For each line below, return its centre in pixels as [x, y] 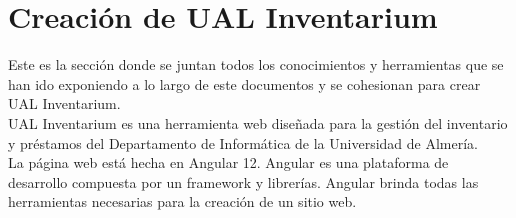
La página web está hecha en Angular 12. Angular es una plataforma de [228, 162]
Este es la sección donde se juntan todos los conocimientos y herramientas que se [256, 64]
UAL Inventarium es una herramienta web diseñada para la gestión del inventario [258, 122]
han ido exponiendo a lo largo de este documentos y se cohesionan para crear [244, 83]
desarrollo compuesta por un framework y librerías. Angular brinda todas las [243, 181]
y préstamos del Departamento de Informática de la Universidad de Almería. [243, 142]
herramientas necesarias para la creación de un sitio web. [182, 201]
